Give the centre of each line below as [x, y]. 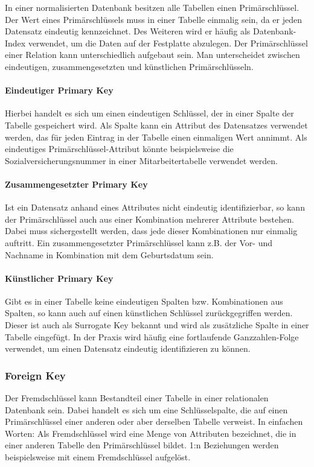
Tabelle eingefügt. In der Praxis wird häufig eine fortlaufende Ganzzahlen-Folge [152, 336]
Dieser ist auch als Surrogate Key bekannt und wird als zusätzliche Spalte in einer [157, 325]
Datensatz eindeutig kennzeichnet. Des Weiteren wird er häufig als [128, 31]
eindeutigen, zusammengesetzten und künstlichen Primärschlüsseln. [129, 66]
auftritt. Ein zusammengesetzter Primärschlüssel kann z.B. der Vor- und [139, 242]
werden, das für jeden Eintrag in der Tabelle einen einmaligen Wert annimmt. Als [156, 137]
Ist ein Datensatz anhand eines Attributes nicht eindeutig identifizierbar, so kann [155, 207]
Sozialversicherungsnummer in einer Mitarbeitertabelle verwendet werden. [141, 160]
